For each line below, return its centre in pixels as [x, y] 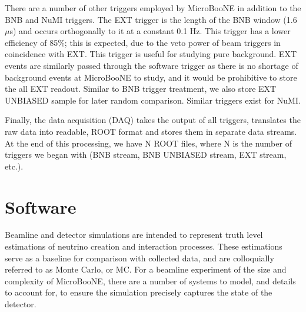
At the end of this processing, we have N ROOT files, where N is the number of [148, 143]
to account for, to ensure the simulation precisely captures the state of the [139, 292]
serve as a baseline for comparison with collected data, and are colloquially [139, 258]
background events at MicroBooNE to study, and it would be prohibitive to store [151, 77]
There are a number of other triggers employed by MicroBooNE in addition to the [153, 8]
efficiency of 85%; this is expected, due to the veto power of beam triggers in [143, 42]
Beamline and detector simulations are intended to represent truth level [134, 235]
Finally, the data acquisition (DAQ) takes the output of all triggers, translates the [153, 120]
